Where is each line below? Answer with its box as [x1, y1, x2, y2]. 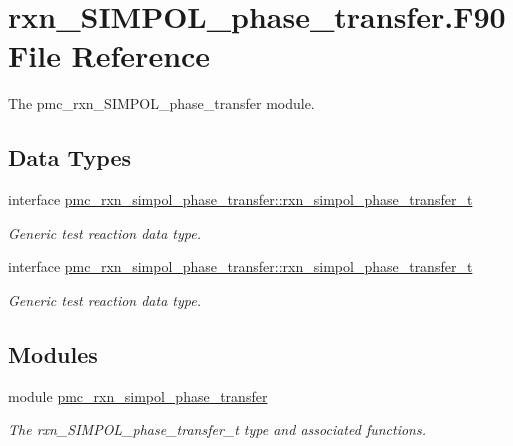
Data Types [8, 142, 131, 173]
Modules [8, 338, 98, 369]
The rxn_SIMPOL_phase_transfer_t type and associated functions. [8, 419, 426, 440]
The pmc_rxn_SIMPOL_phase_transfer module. [8, 93, 315, 114]
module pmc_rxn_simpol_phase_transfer [8, 385, 268, 406]
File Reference [8, 35, 211, 76]
